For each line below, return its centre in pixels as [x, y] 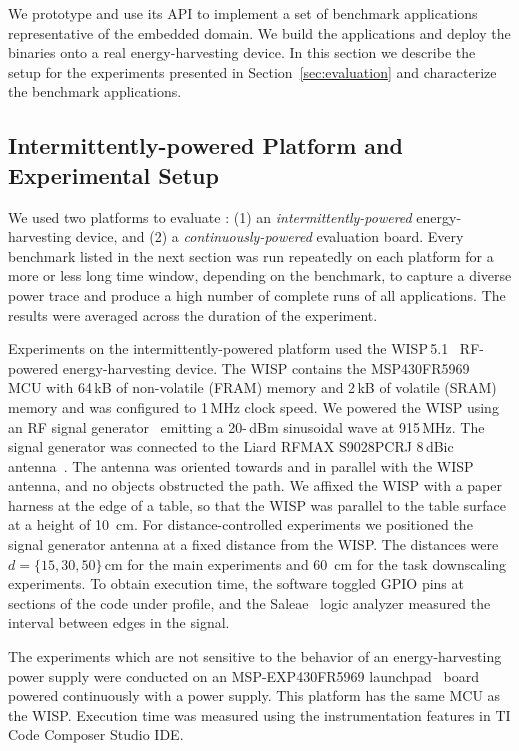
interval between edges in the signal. [119, 622]
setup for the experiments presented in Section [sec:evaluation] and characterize [252, 71]
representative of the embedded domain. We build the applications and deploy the [259, 32]
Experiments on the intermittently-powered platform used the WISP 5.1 [228, 348]
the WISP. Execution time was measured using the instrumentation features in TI [259, 714]
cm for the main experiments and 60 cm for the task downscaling [305, 563]
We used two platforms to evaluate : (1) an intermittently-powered [210, 216]
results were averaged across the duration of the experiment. [193, 314]
